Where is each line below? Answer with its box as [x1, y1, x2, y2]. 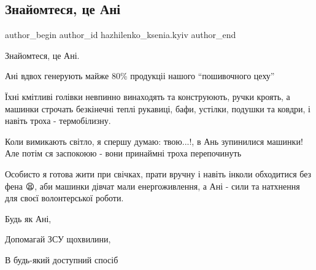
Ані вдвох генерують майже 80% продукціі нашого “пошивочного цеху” [5, 69, 275, 82]
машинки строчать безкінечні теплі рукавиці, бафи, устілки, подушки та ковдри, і [5, 102, 310, 115]
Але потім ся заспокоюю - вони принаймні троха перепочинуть [5, 147, 242, 160]
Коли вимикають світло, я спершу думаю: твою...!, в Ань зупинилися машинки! [5, 134, 303, 147]
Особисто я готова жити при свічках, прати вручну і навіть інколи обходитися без [5, 167, 312, 180]
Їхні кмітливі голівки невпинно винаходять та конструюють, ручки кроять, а [5, 90, 290, 102]
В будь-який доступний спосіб [5, 253, 118, 266]
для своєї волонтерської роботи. [5, 191, 124, 204]
